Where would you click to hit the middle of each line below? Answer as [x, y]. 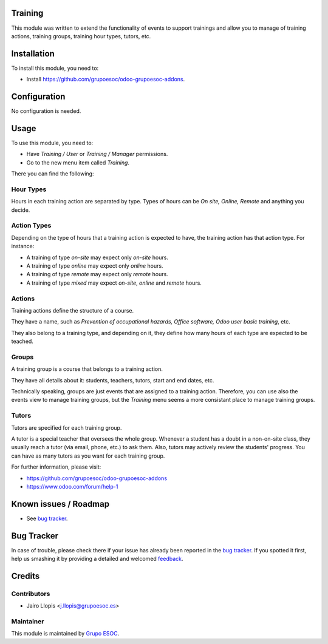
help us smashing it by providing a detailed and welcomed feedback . [97, 559]
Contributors [31, 594]
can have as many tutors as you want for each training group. [88, 456]
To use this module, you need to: [52, 143]
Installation [33, 54]
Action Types [31, 226]
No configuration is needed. [46, 111]
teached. [22, 341]
